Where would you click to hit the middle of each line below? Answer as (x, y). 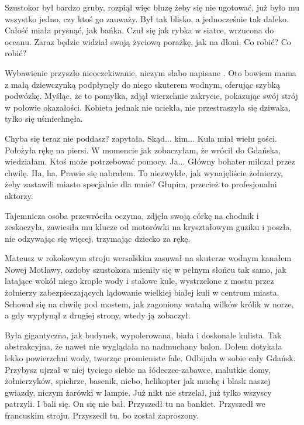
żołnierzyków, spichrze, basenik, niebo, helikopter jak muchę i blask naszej (138, 381)
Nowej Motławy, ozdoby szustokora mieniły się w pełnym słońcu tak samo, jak (146, 269)
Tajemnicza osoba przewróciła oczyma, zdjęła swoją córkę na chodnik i (132, 215)
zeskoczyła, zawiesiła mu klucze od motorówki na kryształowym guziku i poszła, (148, 227)
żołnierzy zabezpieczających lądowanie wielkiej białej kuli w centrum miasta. (142, 292)
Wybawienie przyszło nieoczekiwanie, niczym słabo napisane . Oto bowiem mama (151, 72)
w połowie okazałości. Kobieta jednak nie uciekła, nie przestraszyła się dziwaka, (148, 107)
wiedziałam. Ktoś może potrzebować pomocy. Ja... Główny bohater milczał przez (150, 161)
